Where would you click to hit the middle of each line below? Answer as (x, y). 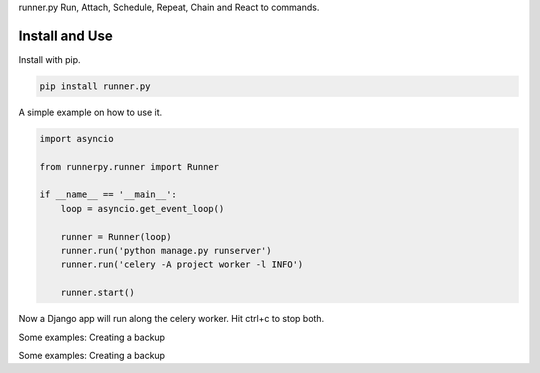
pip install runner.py (95, 86)
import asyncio (76, 138)
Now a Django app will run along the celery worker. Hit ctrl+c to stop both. (171, 319)
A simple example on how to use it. (90, 112)
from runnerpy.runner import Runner (129, 166)
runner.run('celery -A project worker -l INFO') (182, 264)
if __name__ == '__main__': (108, 194)
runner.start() (97, 293)
